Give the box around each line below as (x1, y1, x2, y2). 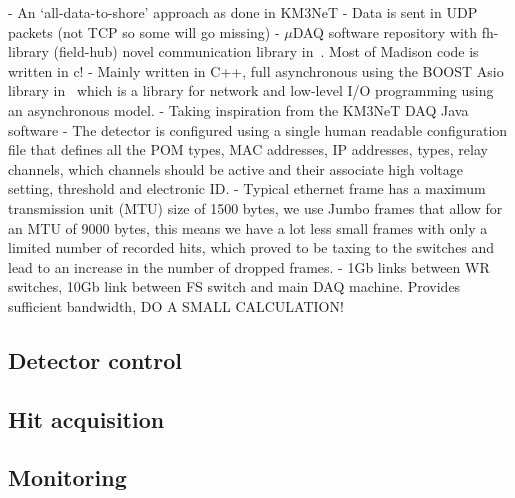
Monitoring (8, 462, 127, 493)
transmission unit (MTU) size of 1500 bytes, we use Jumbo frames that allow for (8, 197, 503, 218)
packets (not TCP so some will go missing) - (8, 21, 280, 42)
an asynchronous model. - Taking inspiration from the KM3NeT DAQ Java (8, 99, 469, 120)
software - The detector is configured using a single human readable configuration (8, 119, 508, 140)
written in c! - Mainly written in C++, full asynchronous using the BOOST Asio (8, 60, 504, 81)
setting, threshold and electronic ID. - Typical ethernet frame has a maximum (8, 178, 486, 199)
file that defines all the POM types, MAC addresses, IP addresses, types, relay (8, 139, 488, 160)
